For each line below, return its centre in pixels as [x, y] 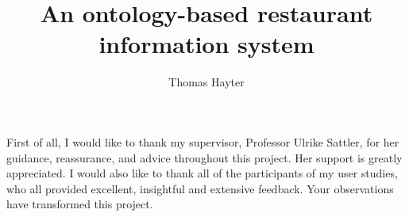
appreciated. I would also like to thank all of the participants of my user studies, [202, 173]
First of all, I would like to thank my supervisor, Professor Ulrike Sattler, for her [203, 141]
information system [206, 44]
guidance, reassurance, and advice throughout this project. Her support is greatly [204, 157]
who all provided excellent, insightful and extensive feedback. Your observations [200, 188]
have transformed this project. [80, 204]
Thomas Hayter [206, 82]
